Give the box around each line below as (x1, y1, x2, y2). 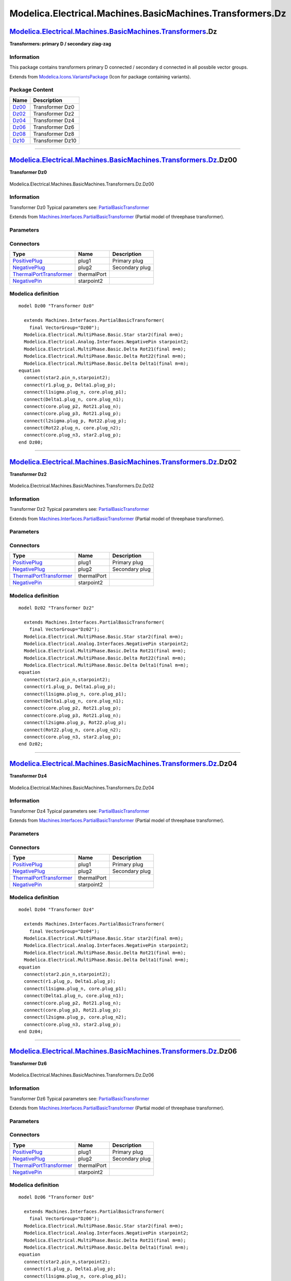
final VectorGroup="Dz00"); (29, 324, 100, 330)
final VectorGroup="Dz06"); (29, 1216, 100, 1222)
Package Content (9, 86, 54, 93)
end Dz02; (18, 741, 43, 747)
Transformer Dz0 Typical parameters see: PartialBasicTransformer (9, 204, 150, 210)
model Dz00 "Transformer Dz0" (18, 303, 95, 309)
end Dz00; (18, 439, 43, 445)
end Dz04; (18, 1029, 43, 1035)
